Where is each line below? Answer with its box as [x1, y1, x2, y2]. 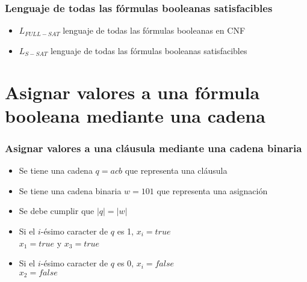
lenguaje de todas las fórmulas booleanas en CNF [63, 24, 246, 37]
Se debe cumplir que [19, 204, 95, 217]
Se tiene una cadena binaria [19, 184, 122, 197]
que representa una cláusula [125, 164, 228, 177]
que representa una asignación [157, 184, 268, 197]
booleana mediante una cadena [5, 103, 265, 127]
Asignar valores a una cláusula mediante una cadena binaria [5, 140, 302, 155]
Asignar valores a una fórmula [5, 79, 260, 104]
